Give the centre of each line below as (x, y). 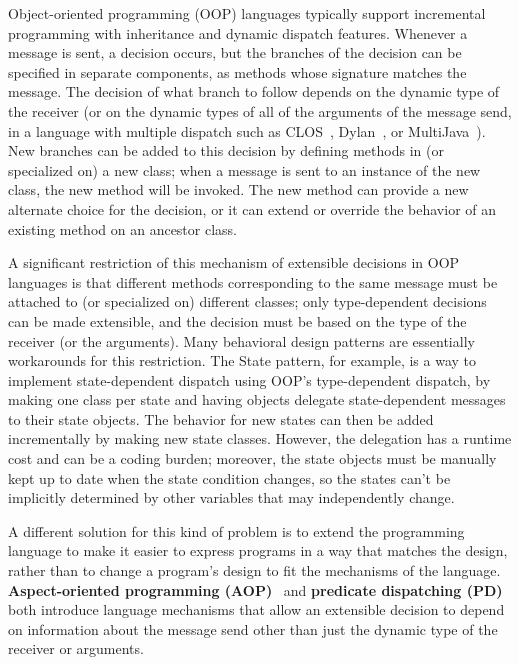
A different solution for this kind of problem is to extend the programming (236, 530)
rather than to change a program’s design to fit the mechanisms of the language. (254, 570)
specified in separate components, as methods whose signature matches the (237, 71)
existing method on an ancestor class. (122, 228)
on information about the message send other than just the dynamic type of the (253, 628)
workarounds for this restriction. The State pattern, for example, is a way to (242, 360)
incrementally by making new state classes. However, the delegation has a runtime (260, 438)
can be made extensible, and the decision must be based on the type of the (237, 320)
